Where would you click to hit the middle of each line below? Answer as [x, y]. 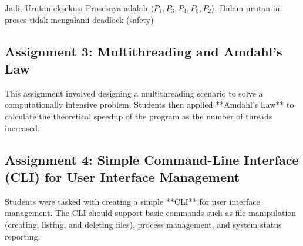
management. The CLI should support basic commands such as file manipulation [151, 213]
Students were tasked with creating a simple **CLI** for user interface [132, 201]
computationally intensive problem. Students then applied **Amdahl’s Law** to [149, 104]
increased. [23, 127]
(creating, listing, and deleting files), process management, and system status [143, 224]
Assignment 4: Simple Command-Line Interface [152, 159]
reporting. [23, 236]
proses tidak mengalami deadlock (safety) [79, 19]
